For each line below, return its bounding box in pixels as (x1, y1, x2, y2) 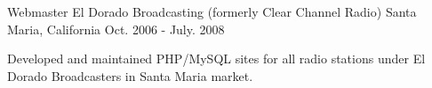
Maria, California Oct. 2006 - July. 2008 (7, 19, 225, 38)
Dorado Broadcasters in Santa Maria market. (7, 66, 253, 84)
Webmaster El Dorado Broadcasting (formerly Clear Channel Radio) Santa (7, 3, 417, 20)
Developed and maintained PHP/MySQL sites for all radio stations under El (7, 49, 426, 68)
